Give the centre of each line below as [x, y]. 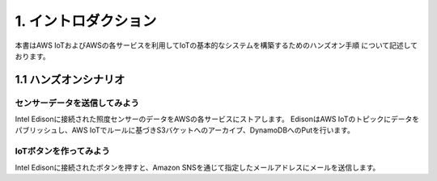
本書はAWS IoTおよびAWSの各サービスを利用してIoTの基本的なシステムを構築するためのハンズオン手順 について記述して [216, 45]
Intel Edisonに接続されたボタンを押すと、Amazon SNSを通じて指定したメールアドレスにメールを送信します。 [197, 167]
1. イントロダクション [86, 21]
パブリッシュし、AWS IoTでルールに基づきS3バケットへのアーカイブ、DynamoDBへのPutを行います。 [185, 130]
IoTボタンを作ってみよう [63, 151]
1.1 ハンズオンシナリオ [70, 80]
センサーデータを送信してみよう [77, 103]
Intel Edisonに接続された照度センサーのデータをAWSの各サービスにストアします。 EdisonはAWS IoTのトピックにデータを [217, 119]
